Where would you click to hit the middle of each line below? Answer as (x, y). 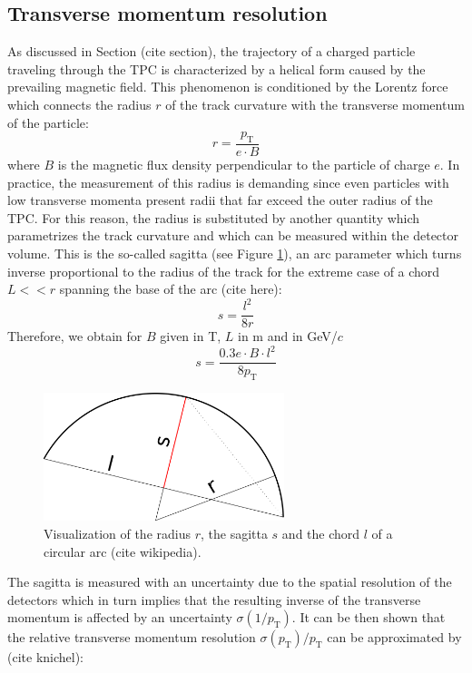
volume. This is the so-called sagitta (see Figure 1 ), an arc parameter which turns (235, 253)
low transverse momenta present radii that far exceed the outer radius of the (220, 200)
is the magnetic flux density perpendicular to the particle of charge (244, 164)
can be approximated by (394, 637)
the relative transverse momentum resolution (132, 637)
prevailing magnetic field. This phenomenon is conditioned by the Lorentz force (228, 87)
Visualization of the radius (117, 533)
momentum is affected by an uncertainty (120, 617)
